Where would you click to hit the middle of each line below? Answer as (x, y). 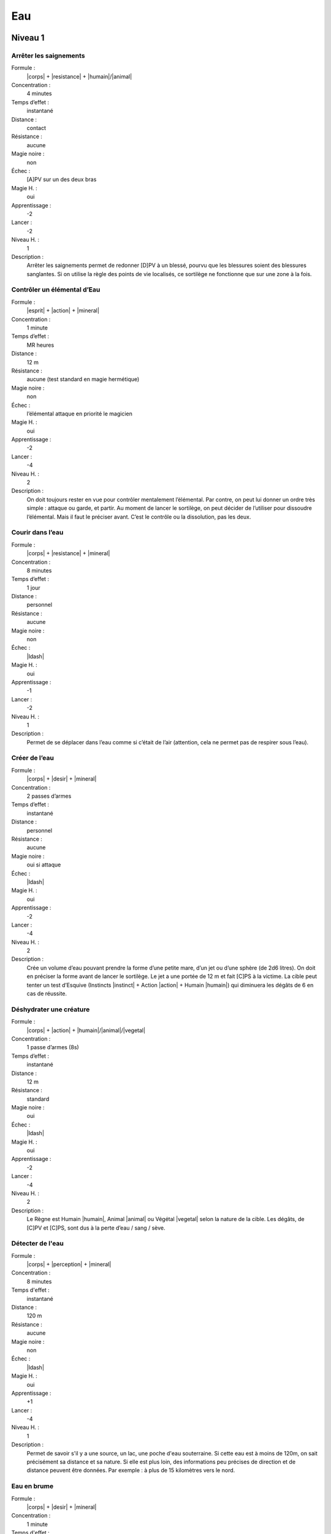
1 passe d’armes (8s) (53, 1047)
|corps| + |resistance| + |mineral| (68, 553)
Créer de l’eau (33, 758)
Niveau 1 (28, 38)
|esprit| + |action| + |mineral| (63, 310)
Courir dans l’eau (37, 533)
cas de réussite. (47, 993)
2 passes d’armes (49, 796)
